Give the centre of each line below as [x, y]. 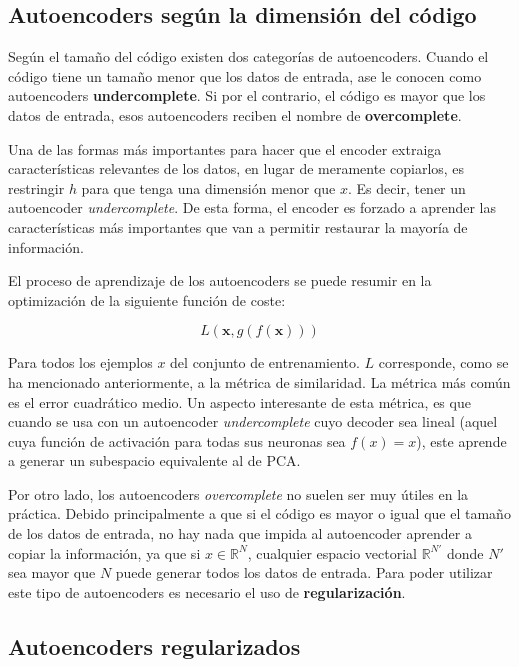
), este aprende [461, 440]
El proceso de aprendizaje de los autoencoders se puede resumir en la [220, 280]
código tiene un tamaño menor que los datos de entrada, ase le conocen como [245, 75]
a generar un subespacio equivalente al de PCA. [154, 460]
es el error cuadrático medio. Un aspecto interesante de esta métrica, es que [239, 401]
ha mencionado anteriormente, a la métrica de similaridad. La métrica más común [259, 381]
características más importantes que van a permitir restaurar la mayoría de [238, 226]
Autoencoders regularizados [154, 645]
